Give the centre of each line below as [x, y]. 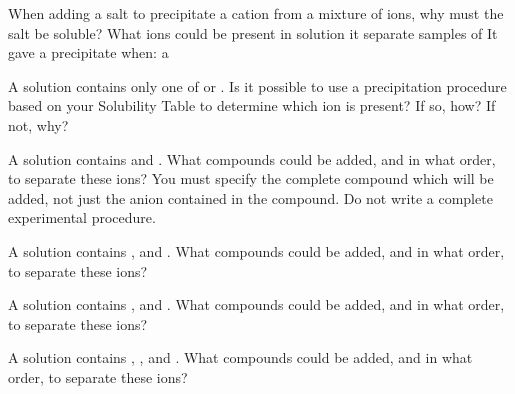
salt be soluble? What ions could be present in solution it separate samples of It [253, 32]
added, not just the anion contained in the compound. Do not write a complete [250, 197]
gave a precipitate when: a [88, 52]
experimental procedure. [82, 217]
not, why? [38, 124]
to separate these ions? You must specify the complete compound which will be [251, 178]
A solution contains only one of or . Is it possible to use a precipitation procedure [257, 85]
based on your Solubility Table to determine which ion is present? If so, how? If [252, 105]
